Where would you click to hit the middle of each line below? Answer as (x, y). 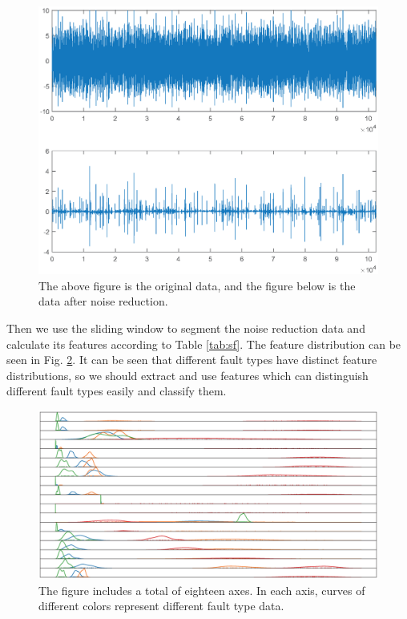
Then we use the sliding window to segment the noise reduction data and (186, 328)
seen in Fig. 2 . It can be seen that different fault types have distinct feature (192, 360)
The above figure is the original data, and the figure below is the (197, 285)
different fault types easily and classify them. (117, 391)
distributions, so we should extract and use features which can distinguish (187, 375)
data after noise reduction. (103, 301)
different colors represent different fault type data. (161, 606)
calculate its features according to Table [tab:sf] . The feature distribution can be (204, 344)
